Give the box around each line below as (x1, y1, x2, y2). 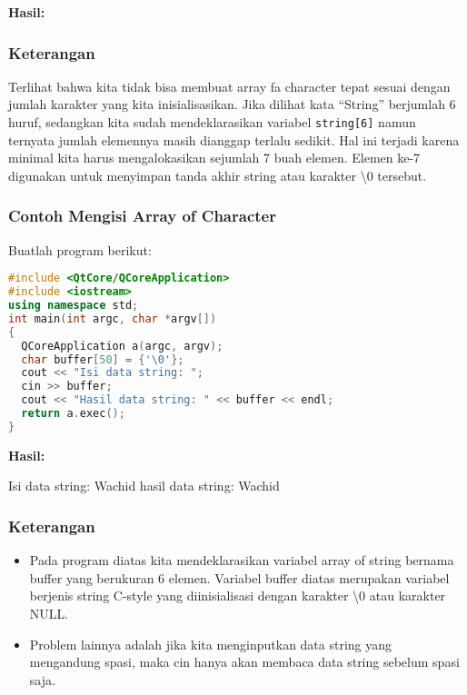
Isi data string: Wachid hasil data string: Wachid (8, 476, 280, 495)
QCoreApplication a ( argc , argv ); (21, 339, 224, 352)
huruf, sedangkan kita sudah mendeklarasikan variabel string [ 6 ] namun (8, 113, 416, 131)
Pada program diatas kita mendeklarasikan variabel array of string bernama (29, 551, 454, 570)
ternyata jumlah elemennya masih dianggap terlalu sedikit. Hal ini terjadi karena (8, 130, 460, 149)
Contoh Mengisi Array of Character (8, 204, 276, 227)
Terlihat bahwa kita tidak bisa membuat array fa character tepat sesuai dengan (8, 76, 451, 95)
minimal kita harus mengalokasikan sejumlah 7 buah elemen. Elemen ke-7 (8, 148, 421, 167)
